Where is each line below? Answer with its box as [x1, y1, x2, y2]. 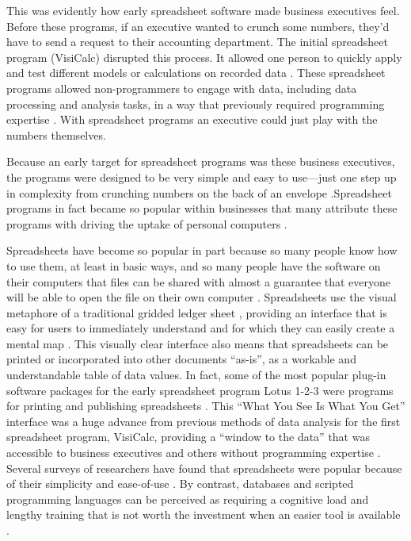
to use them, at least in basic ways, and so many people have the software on [6, 257, 381, 274]
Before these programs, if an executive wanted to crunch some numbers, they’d [6, 17, 390, 34]
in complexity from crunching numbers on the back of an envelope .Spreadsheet [6, 184, 392, 201]
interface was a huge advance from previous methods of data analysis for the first [6, 412, 401, 429]
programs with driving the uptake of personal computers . [6, 215, 287, 232]
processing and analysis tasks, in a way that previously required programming [6, 95, 385, 112]
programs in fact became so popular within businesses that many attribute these [6, 200, 398, 217]
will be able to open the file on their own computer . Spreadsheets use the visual [6, 289, 397, 305]
